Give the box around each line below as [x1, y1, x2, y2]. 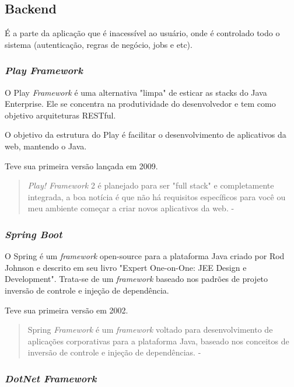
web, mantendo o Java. [5, 140, 87, 152]
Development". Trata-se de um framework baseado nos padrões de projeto [5, 273, 268, 285]
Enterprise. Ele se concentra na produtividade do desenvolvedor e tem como [5, 97, 276, 110]
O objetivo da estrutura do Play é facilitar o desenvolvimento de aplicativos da [5, 128, 286, 141]
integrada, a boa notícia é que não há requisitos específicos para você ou [27, 190, 286, 203]
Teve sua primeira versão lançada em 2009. [5, 159, 158, 172]
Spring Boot [5, 226, 62, 241]
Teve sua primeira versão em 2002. [5, 304, 128, 316]
